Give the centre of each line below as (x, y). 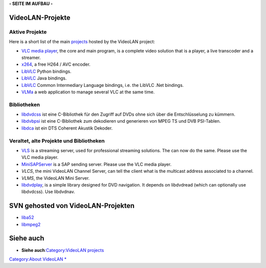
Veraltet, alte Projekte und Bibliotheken (57, 141)
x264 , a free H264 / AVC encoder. (56, 64)
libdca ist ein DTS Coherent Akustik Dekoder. (67, 128)
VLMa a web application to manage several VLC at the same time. (88, 92)
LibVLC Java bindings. (44, 78)
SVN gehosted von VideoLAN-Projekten (72, 206)
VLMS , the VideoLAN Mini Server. (55, 178)
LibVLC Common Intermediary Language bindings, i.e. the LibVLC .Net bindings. (103, 85)
